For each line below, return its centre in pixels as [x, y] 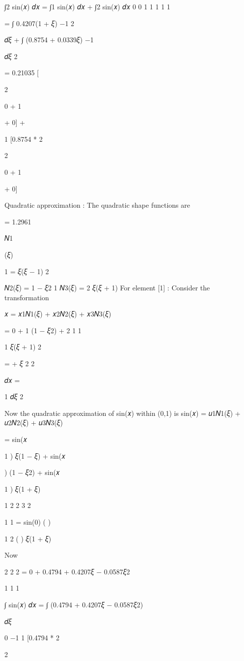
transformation [27, 297]
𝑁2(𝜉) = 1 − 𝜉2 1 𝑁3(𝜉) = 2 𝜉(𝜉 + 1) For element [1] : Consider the [107, 288]
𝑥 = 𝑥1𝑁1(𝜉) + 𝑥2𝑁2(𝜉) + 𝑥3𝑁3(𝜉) [58, 314]
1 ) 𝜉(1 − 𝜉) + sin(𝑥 [35, 456]
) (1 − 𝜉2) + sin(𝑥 [32, 472]
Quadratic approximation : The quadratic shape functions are [97, 205]
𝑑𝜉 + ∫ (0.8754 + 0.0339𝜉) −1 [49, 40]
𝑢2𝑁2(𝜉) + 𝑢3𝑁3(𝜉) [34, 423]
